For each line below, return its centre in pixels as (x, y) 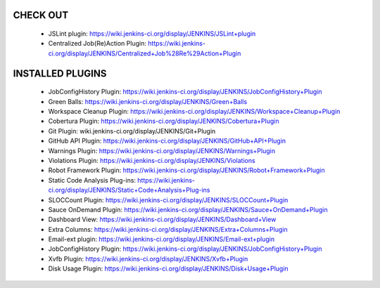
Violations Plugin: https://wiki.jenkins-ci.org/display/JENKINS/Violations (152, 160)
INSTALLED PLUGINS (60, 73)
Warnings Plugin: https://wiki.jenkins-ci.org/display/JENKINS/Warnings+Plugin (162, 150)
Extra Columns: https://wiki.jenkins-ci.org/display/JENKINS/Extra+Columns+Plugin (168, 229)
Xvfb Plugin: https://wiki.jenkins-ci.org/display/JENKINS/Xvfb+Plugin (148, 258)
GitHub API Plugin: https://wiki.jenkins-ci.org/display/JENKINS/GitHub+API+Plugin (167, 141)
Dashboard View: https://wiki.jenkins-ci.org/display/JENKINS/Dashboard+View (162, 220)
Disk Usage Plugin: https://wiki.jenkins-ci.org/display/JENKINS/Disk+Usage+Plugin (168, 269)
